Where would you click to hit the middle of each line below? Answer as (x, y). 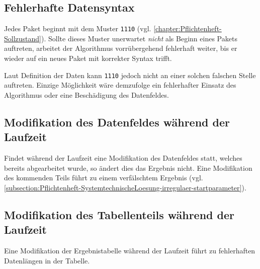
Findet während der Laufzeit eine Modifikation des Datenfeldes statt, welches (123, 158)
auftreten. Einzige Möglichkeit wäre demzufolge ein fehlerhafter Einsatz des (120, 85)
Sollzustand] (23, 38)
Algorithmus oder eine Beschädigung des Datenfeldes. (86, 94)
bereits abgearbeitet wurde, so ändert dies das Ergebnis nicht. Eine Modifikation (128, 167)
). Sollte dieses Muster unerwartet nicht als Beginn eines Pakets (139, 38)
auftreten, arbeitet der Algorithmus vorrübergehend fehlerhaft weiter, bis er (121, 48)
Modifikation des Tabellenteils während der (119, 214)
